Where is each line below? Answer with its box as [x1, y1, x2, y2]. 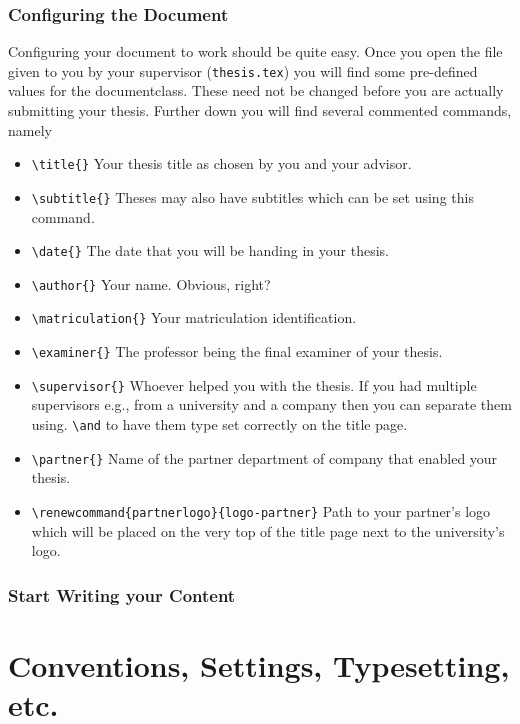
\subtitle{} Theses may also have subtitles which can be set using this [31, 186, 474, 207]
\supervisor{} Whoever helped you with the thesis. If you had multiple [31, 374, 477, 395]
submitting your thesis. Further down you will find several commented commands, [8, 100, 512, 121]
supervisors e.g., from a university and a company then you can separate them [31, 394, 512, 415]
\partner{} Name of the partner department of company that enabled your [31, 447, 498, 468]
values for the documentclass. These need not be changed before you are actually [8, 80, 504, 101]
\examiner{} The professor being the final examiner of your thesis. [31, 341, 443, 362]
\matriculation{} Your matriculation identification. [31, 307, 357, 328]
